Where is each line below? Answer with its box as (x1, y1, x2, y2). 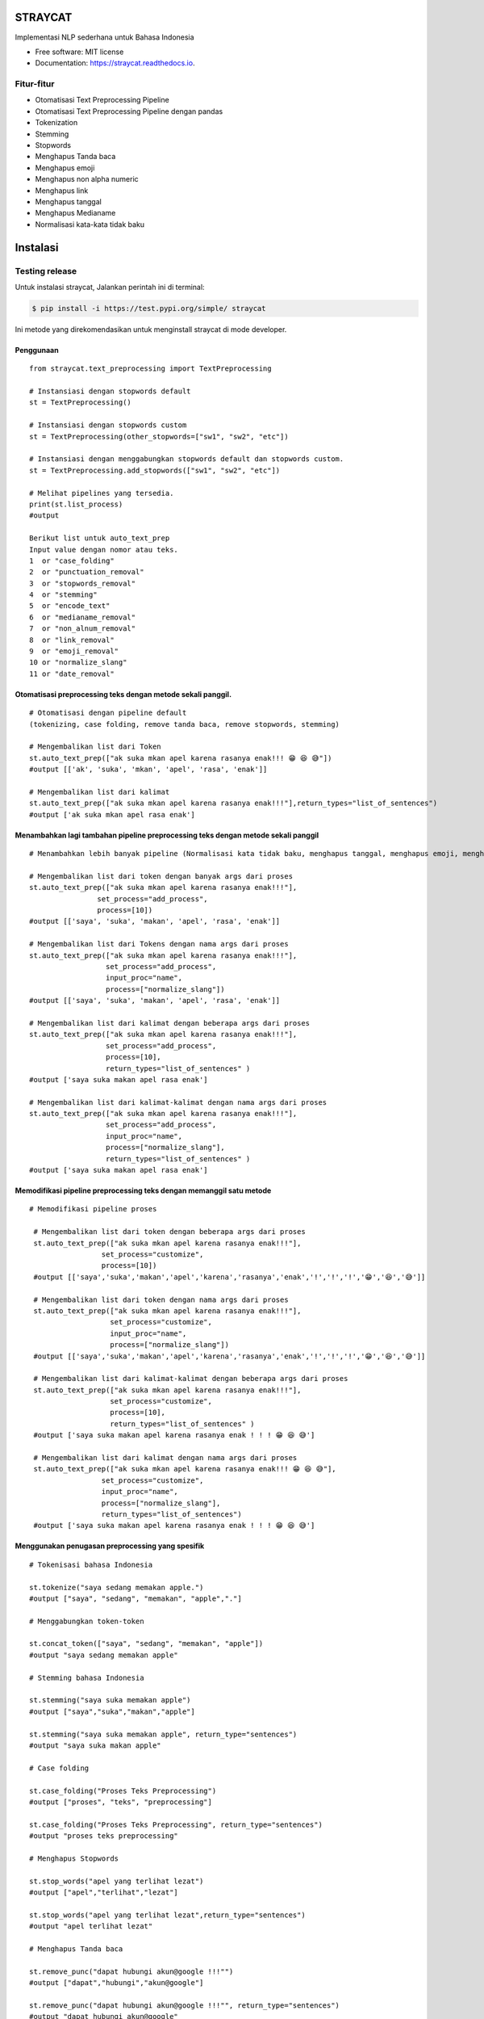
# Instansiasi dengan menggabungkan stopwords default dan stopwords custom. (29, 455, 344, 464)
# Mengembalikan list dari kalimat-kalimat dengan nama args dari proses (29, 1098, 328, 1106)
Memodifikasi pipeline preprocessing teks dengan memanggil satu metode (15, 1186, 272, 1195)
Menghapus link (35, 186, 89, 195)
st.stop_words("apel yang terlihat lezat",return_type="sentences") (29, 1910, 306, 1920)
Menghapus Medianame (35, 208, 116, 218)
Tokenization (35, 118, 78, 128)
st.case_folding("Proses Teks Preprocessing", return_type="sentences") (29, 1820, 323, 1829)
